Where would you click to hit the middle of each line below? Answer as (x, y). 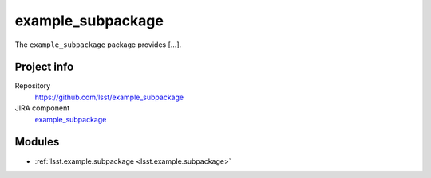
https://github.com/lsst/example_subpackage (109, 97)
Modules (37, 142)
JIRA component (42, 108)
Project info (44, 67)
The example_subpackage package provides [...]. (98, 44)
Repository (33, 86)
